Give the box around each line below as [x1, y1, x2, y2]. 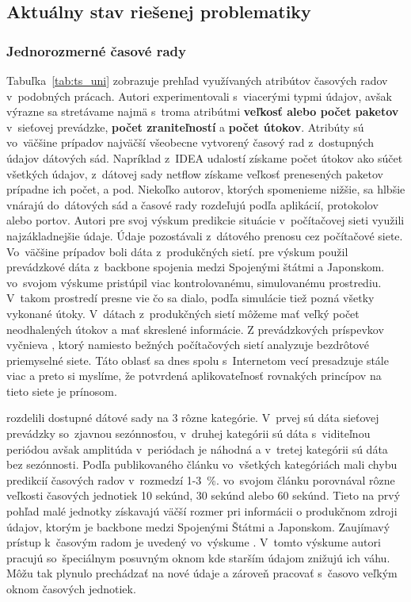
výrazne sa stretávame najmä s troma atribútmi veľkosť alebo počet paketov [6, 103, 399, 120]
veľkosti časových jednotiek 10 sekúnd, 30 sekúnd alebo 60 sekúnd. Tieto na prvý [6, 487, 401, 504]
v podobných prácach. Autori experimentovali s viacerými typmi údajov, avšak [6, 87, 392, 104]
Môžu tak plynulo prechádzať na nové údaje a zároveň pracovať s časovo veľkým [6, 565, 398, 581]
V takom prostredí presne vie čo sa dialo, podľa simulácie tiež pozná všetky [6, 289, 375, 306]
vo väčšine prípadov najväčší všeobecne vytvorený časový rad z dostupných [6, 134, 375, 151]
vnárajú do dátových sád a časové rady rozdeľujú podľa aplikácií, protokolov [6, 196, 379, 213]
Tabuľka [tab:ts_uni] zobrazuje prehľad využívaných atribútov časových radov [6, 72, 388, 88]
